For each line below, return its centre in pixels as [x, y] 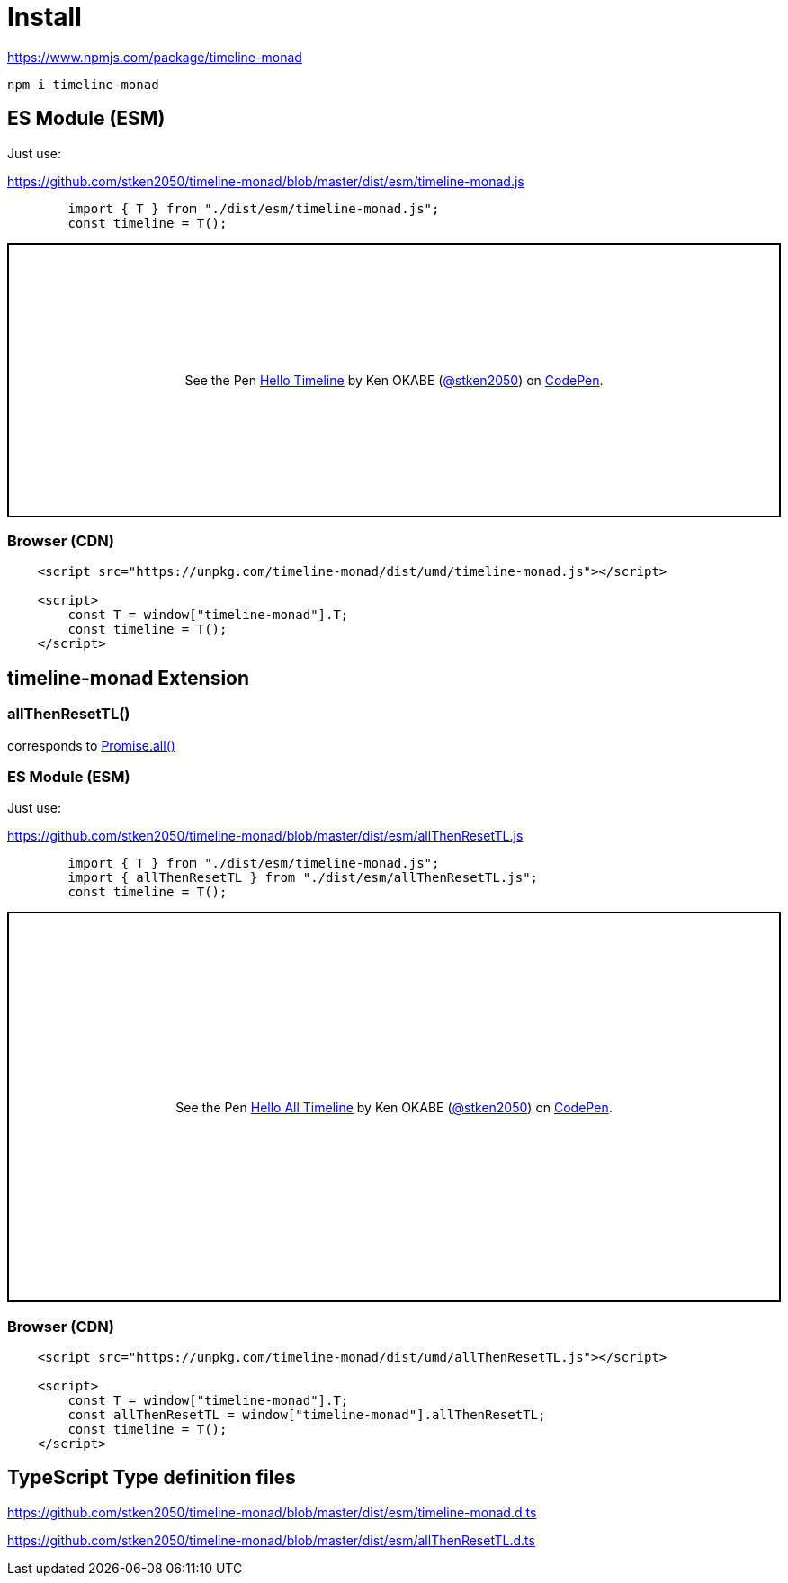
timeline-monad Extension [129, 678]
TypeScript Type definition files [152, 1478]
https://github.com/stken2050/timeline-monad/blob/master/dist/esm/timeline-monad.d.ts [272, 1512]
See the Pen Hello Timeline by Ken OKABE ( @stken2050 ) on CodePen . [394, 380]
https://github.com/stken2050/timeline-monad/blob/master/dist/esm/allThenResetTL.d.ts [271, 1540]
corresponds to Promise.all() [91, 745]
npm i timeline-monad [83, 84]
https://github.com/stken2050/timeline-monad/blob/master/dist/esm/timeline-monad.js [266, 181]
